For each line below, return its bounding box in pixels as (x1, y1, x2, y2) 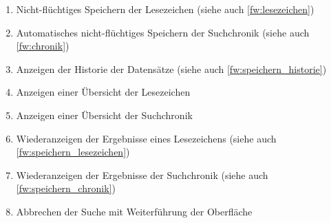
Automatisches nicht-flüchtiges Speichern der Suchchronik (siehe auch (16, 25, 310, 39)
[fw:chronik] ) (16, 39, 70, 53)
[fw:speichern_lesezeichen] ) (16, 145, 130, 159)
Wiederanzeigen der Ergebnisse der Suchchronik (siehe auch (16, 167, 268, 182)
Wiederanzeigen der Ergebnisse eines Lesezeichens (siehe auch (16, 131, 277, 145)
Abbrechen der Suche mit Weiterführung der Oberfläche (16, 204, 253, 218)
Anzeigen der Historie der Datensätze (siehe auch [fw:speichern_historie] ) (16, 61, 327, 76)
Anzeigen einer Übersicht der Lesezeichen (16, 85, 191, 99)
